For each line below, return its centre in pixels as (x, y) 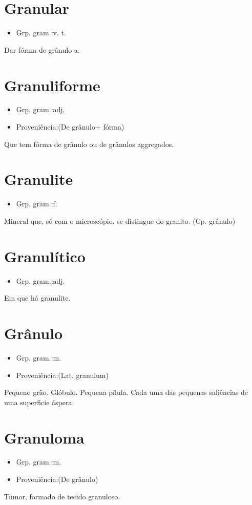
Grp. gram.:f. (37, 204)
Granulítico (45, 256)
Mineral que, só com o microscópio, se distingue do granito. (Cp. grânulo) (120, 220)
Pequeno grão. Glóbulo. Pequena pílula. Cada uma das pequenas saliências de (126, 392)
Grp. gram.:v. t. (41, 33)
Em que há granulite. (37, 298)
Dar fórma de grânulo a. (42, 49)
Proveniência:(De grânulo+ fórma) (70, 127)
